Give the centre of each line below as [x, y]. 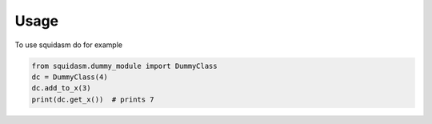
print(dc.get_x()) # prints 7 [93, 99]
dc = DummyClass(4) [70, 77]
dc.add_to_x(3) [61, 88]
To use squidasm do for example [69, 45]
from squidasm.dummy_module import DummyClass [124, 66]
